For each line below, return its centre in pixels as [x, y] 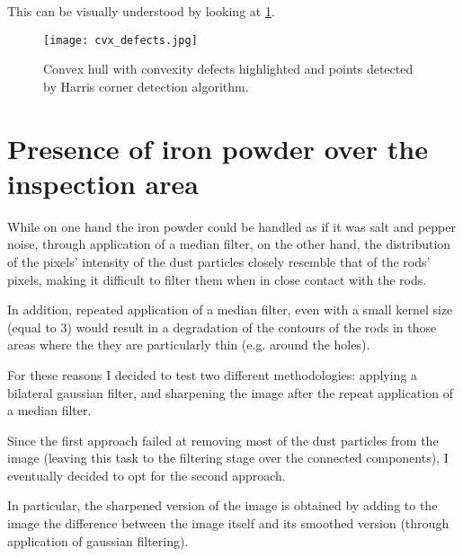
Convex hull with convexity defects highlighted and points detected [228, 69]
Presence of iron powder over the [218, 148]
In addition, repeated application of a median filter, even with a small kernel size [230, 309]
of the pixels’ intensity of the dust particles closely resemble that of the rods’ [219, 261]
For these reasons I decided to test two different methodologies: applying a [213, 374]
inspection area [103, 183]
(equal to [32, 327]
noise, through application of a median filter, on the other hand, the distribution [229, 244]
